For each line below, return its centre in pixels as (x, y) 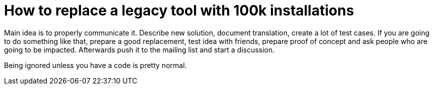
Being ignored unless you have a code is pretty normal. (95, 65)
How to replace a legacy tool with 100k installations (179, 10)
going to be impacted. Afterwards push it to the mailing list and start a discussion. (139, 49)
